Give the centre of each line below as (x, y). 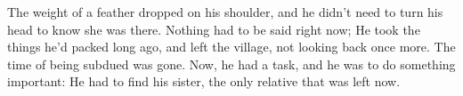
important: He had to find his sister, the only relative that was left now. (204, 81)
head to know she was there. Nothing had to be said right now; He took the (214, 29)
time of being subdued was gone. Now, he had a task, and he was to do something (231, 64)
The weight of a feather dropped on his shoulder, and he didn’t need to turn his (225, 12)
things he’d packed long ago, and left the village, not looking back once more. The (231, 47)
